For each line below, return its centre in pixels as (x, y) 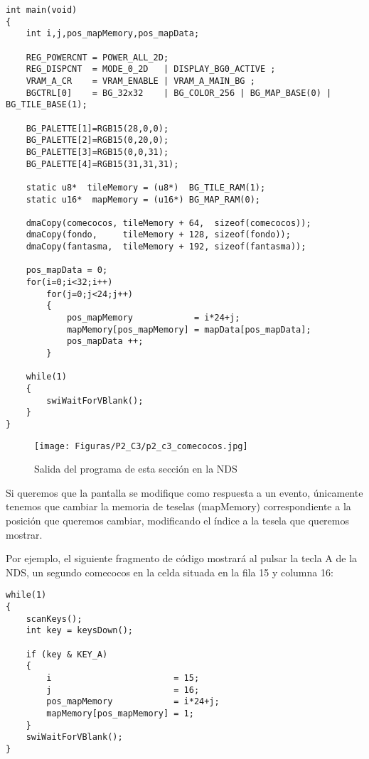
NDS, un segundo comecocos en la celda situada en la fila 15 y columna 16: (170, 572)
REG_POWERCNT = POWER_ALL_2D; (97, 57)
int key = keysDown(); (79, 631)
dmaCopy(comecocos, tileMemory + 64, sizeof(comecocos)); (169, 223)
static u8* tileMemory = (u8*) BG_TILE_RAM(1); (146, 187)
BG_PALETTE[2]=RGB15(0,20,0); (97, 140)
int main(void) (42, 10)
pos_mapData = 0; (67, 270)
